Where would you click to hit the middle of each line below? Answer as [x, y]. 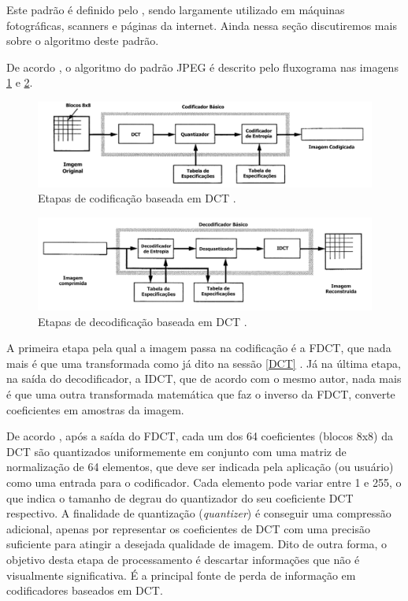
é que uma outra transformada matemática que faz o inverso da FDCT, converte [201, 394]
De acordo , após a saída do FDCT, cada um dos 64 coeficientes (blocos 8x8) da [200, 436]
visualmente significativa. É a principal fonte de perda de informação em [181, 575]
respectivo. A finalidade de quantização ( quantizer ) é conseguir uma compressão [199, 513]
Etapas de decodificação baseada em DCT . [143, 321]
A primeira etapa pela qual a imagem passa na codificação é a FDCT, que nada [199, 348]
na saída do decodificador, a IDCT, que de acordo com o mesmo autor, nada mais [204, 378]
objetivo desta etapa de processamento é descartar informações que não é [183, 559]
